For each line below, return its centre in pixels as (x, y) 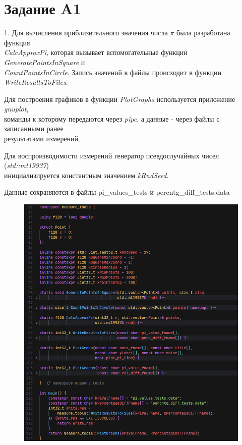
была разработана (203, 33)
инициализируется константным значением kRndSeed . (86, 175)
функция (17, 42)
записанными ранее (34, 128)
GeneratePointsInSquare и (45, 62)
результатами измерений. (42, 138)
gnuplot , (16, 109)
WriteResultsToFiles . (36, 82)
